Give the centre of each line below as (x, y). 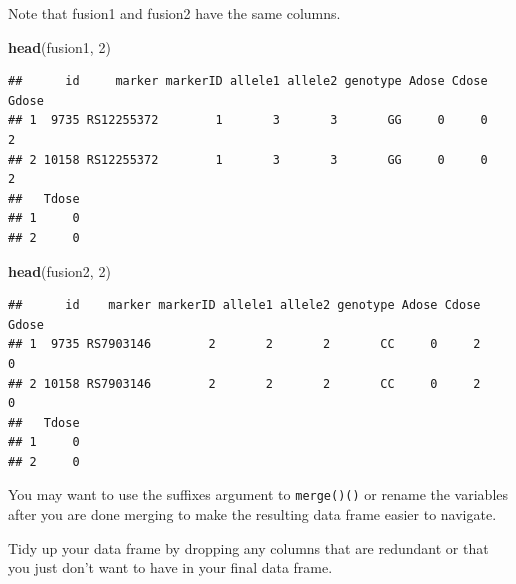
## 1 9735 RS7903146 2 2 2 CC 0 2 (244, 344)
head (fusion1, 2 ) (59, 46)
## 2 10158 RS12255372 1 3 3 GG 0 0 (248, 159)
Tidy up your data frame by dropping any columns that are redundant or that (248, 547)
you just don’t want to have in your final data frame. (170, 567)
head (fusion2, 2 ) (59, 270)
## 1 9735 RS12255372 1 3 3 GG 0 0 (248, 120)
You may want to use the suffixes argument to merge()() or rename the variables (258, 494)
